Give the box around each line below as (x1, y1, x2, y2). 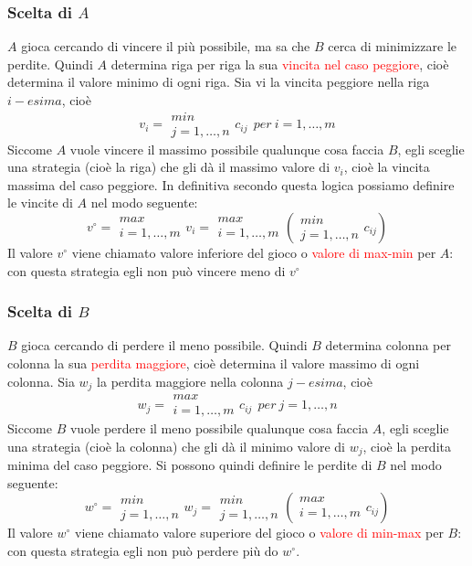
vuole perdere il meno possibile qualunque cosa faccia (69, 419, 369, 438)
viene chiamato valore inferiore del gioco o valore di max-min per (71, 243, 436, 262)
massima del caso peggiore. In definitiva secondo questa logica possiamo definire (7, 175, 455, 194)
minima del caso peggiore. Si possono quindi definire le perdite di (7, 455, 372, 475)
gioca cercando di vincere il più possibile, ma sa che (21, 37, 310, 56)
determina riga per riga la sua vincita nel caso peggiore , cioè (110, 54, 449, 73)
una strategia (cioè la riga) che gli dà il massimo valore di (7, 157, 330, 176)
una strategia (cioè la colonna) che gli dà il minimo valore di (7, 436, 345, 455)
